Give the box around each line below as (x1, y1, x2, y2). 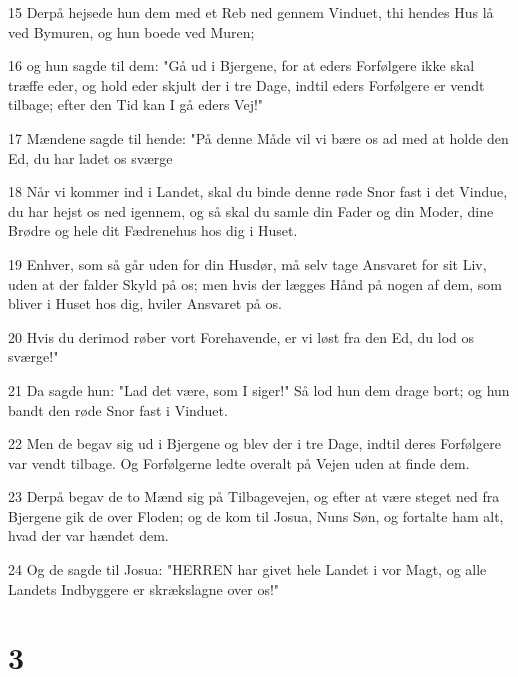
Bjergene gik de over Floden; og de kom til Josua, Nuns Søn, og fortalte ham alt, (8, 505, 504, 526)
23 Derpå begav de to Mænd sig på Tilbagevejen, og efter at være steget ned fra (8, 486, 500, 507)
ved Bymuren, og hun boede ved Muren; (8, 21, 255, 42)
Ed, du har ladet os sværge (8, 147, 173, 168)
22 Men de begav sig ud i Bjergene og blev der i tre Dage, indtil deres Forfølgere (8, 433, 501, 454)
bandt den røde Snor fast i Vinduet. (8, 399, 228, 420)
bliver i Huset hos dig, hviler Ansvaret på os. (8, 293, 282, 314)
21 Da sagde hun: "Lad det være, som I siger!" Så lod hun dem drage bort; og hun (8, 379, 510, 400)
